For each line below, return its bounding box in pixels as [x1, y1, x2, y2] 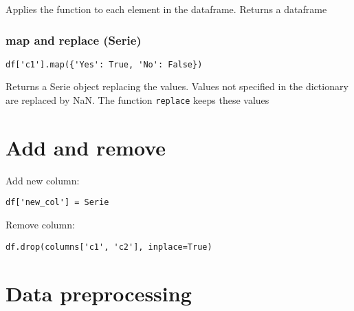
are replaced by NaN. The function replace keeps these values [5, 93, 269, 107]
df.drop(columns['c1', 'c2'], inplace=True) [5, 242, 212, 252]
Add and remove [5, 133, 166, 161]
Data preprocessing [5, 279, 192, 307]
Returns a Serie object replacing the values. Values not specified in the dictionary [5, 79, 349, 94]
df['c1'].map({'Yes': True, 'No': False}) [5, 59, 203, 69]
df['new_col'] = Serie [5, 197, 109, 208]
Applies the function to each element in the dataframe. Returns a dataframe [5, 2, 327, 16]
